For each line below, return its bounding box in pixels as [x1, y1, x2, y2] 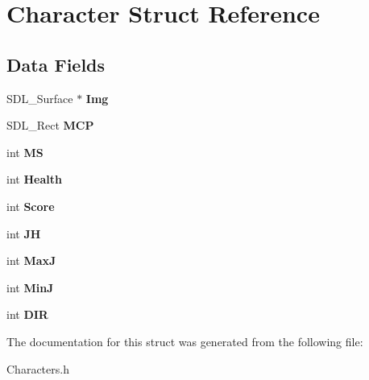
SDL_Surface [6, 89, 73, 106]
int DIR [6, 306, 48, 323]
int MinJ [6, 279, 54, 295]
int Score [6, 197, 55, 214]
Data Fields [6, 52, 106, 76]
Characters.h [6, 360, 69, 377]
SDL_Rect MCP [6, 117, 94, 134]
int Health [6, 171, 62, 188]
